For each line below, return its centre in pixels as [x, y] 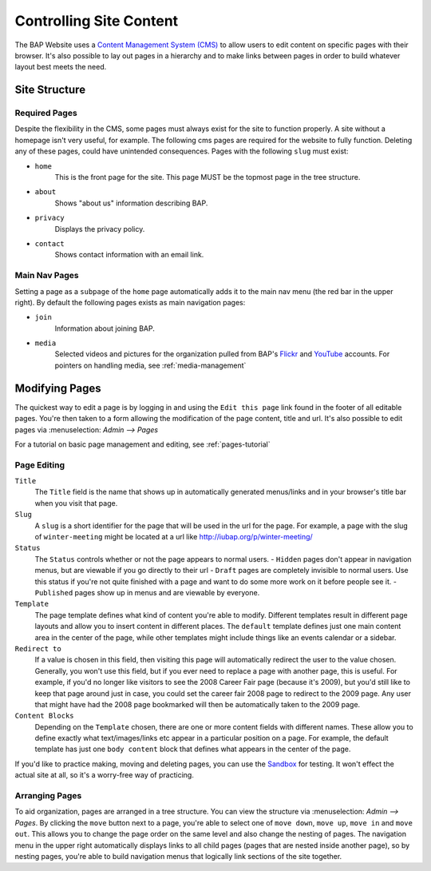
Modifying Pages [58, 388]
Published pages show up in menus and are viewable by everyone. [147, 593]
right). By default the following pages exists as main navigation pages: [130, 302]
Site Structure [50, 90]
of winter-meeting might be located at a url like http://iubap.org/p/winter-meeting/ [174, 537]
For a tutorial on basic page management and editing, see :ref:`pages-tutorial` [142, 444]
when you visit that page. [76, 503]
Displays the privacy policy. [100, 229]
